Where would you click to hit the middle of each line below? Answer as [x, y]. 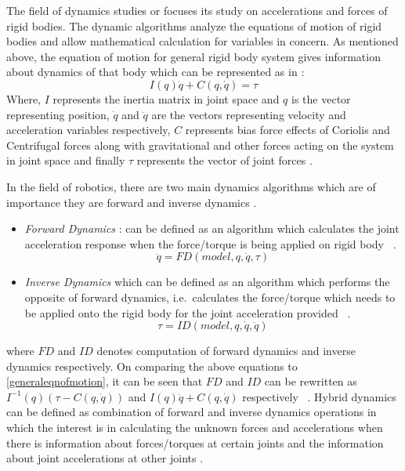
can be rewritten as [311, 381]
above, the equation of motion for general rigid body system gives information [193, 56]
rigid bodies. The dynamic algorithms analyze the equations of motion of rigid [194, 25]
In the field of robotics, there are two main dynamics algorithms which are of [191, 186]
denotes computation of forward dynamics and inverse [226, 351]
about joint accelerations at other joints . [105, 458]
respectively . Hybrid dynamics [319, 396]
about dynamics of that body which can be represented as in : [155, 72]
